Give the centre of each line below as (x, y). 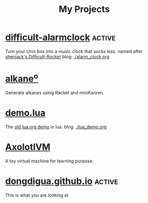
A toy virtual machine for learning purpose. (49, 161)
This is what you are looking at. (37, 195)
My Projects (84, 9)
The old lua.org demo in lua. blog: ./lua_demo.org (56, 127)
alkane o (22, 78)
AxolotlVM (28, 147)
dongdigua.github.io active (62, 181)
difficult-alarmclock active (60, 37)
